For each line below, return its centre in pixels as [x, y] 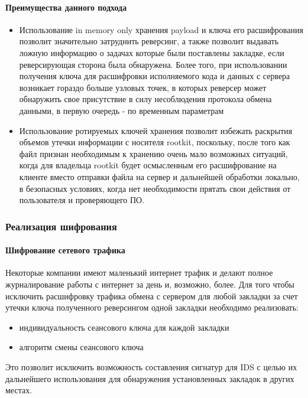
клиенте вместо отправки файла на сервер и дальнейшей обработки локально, [159, 176]
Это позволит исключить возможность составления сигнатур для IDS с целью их [151, 366]
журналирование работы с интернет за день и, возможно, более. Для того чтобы [150, 284]
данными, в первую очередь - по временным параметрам [121, 110]
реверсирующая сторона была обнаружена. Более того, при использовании [153, 64]
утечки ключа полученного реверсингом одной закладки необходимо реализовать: [152, 307]
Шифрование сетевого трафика [65, 250]
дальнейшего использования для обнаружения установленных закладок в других [150, 378]
